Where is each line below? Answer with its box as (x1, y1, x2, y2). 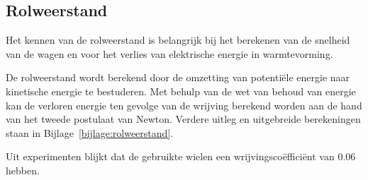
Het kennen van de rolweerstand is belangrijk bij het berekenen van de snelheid (6, 32, 350, 47)
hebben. (6, 162, 40, 177)
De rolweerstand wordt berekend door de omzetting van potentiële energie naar (6, 70, 350, 85)
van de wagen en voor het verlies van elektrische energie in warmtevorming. (6, 46, 333, 61)
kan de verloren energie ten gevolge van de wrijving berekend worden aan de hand (6, 97, 362, 112)
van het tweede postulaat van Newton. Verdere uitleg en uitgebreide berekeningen (6, 112, 361, 126)
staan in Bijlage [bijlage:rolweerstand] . (6, 125, 174, 140)
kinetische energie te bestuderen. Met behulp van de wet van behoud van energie (6, 83, 356, 98)
